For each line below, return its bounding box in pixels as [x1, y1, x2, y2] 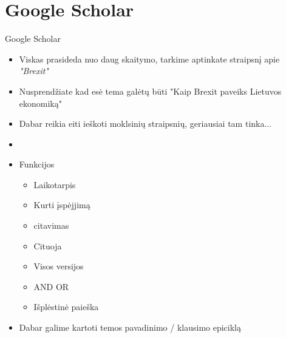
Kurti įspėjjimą [33, 198, 90, 211]
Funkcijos [19, 158, 55, 171]
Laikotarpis [33, 178, 76, 191]
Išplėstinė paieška [33, 300, 99, 313]
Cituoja [33, 239, 62, 252]
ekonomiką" [19, 96, 62, 109]
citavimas [33, 219, 69, 232]
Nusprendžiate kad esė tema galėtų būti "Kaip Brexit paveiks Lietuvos [19, 84, 282, 97]
